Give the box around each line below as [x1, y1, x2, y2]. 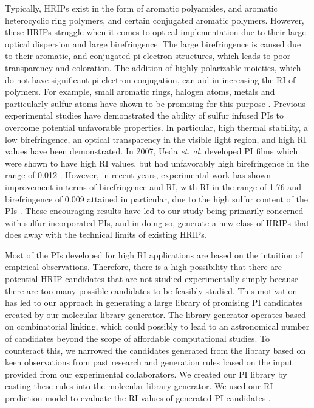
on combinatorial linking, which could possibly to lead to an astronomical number [5, 320, 310, 333]
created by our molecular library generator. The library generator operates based [5, 308, 306, 320]
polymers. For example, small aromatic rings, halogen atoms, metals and [5, 85, 275, 98]
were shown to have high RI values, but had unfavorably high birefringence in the [5, 156, 309, 169]
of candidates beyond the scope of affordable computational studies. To [5, 332, 270, 345]
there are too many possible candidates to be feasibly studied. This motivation [5, 284, 298, 297]
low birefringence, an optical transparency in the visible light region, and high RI [5, 133, 307, 145]
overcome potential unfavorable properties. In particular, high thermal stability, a [5, 120, 309, 133]
